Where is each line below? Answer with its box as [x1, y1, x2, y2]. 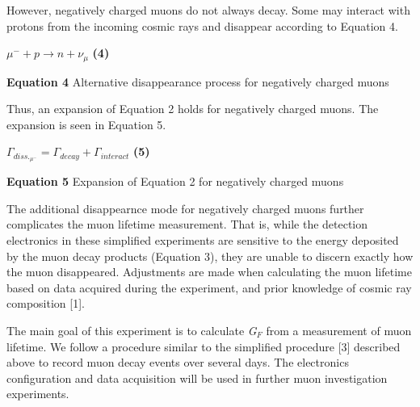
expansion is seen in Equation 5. [6, 115, 166, 132]
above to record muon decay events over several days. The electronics [6, 354, 349, 371]
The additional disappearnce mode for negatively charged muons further [6, 199, 364, 216]
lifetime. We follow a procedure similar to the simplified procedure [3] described [6, 338, 401, 355]
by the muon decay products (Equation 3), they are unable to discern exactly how [6, 247, 414, 264]
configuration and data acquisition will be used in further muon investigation [6, 369, 388, 386]
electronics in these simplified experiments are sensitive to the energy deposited [6, 232, 399, 249]
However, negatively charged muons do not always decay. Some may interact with [6, 2, 410, 18]
